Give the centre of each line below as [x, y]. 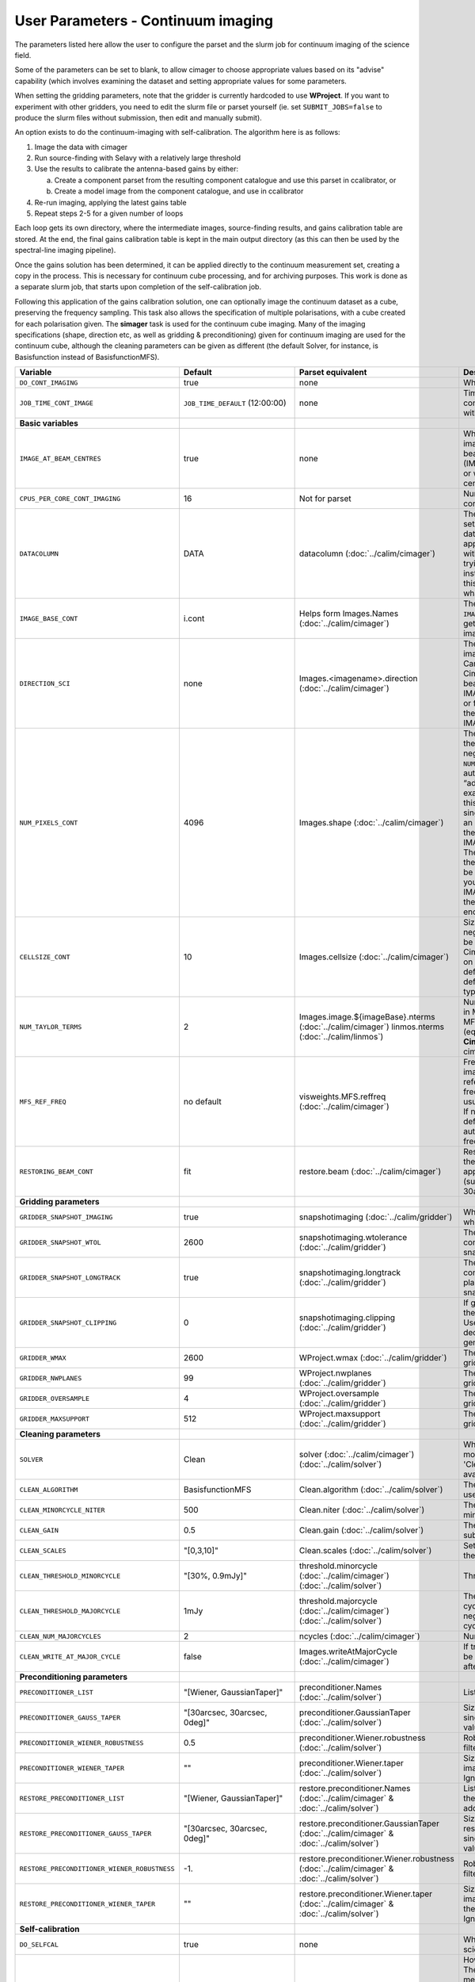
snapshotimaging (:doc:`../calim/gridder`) [376, 1217]
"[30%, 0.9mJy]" [215, 1576]
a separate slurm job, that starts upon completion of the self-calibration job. [138, 287]
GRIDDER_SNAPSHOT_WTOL [61, 1242]
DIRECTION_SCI [45, 683]
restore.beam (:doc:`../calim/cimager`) [370, 1172]
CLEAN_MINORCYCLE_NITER [62, 1510]
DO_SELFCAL [39, 1944]
